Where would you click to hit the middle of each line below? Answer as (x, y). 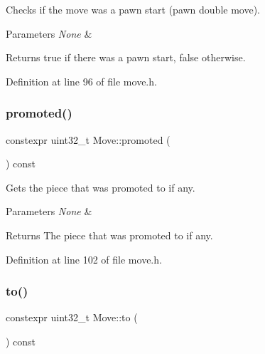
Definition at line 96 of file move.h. (81, 81)
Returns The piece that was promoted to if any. (109, 235)
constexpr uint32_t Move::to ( (72, 317)
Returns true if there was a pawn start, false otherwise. (126, 57)
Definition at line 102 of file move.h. (84, 259)
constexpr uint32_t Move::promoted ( (88, 139)
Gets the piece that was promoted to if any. (101, 187)
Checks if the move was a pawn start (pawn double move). (133, 9)
